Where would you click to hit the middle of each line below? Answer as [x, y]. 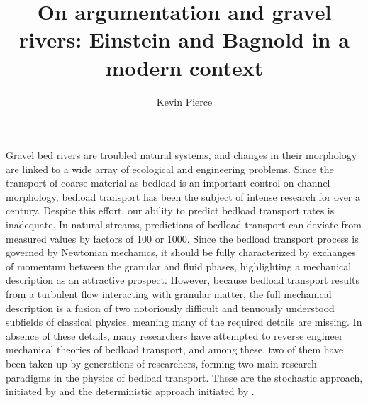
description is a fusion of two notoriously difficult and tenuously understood [170, 308]
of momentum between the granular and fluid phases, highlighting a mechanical [179, 266]
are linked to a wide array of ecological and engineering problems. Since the [170, 169]
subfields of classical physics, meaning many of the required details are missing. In [184, 322]
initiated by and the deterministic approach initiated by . [130, 391]
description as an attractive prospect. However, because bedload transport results [183, 280]
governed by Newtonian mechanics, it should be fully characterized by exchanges [181, 252]
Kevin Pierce [184, 101]
